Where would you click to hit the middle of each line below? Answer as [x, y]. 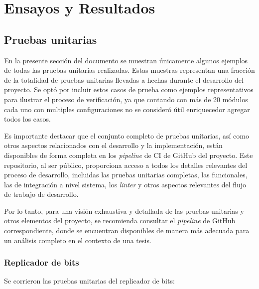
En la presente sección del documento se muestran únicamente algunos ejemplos [126, 60]
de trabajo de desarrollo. [41, 194]
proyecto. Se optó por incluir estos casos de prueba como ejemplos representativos [129, 89]
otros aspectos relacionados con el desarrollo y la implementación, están [113, 145]
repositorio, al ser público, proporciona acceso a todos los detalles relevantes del [126, 165]
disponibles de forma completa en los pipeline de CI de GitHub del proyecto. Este [129, 155]
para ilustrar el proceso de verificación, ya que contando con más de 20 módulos [126, 99]
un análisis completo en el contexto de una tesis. [78, 240]
